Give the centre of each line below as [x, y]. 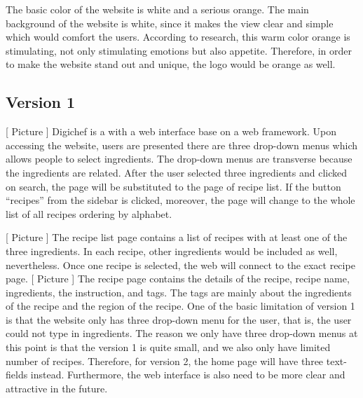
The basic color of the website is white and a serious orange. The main [157, 9]
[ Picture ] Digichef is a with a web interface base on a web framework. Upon [171, 131]
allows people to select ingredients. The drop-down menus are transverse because [179, 159]
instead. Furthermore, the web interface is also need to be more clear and [188, 375]
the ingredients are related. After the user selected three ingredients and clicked [177, 172]
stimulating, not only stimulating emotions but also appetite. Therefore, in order [179, 50]
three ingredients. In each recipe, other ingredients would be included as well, [172, 251]
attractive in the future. [57, 388]
